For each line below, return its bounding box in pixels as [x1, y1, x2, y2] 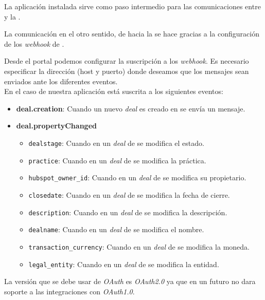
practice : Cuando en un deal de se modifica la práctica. [28, 155, 206, 165]
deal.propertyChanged [16, 120, 97, 131]
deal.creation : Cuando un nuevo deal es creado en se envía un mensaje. [16, 103, 245, 114]
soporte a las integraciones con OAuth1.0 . [4, 286, 135, 296]
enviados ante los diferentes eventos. [4, 76, 118, 86]
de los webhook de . [4, 38, 64, 49]
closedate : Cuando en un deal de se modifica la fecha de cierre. [28, 189, 230, 200]
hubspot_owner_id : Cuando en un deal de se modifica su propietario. [28, 172, 246, 183]
